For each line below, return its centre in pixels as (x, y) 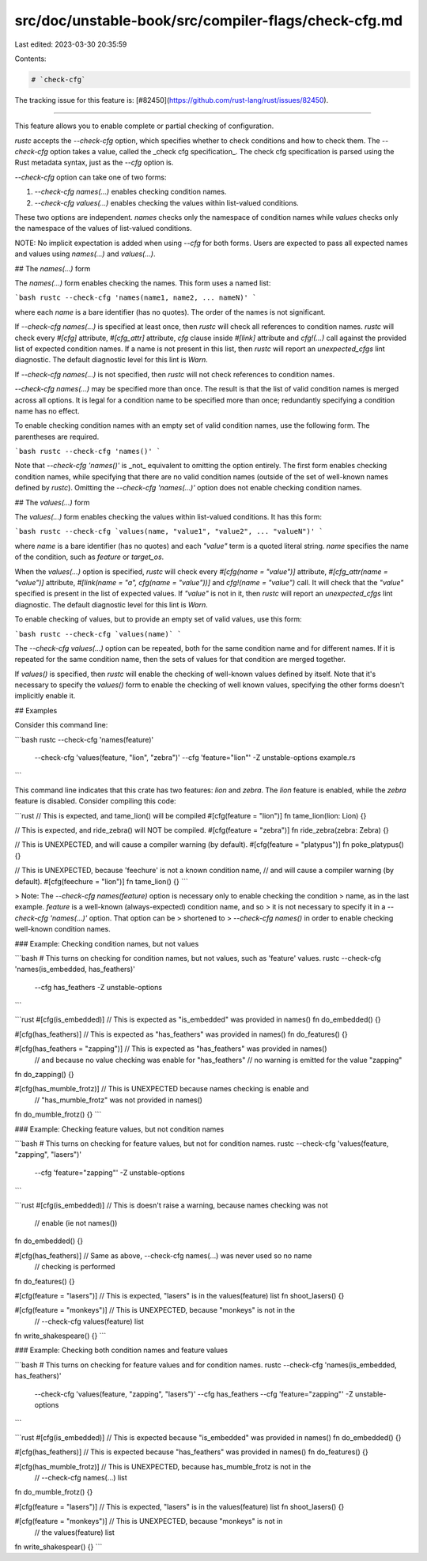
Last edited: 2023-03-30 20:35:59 (71, 44)
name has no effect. (47, 410)
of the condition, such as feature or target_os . (89, 557)
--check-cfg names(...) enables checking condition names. (130, 192)
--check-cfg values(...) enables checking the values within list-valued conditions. (167, 202)
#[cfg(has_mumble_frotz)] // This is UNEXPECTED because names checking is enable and (162, 1089)
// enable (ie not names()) (76, 1223)
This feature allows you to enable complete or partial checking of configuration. (144, 126)
